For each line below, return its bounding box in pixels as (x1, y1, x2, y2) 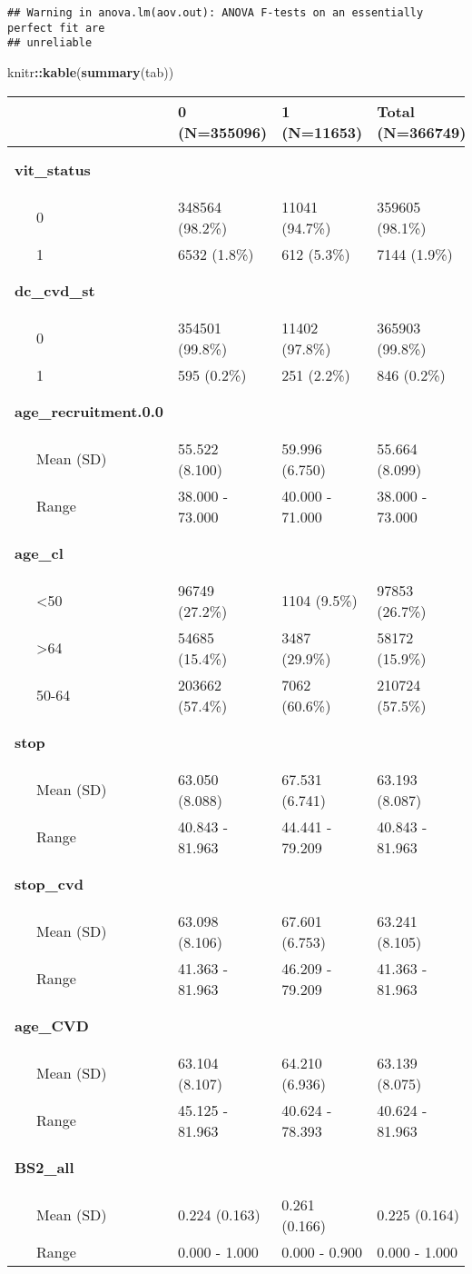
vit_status (15, 159, 91, 181)
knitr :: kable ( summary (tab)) (7, 62, 174, 81)
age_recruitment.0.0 (15, 401, 163, 423)
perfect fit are (7, 21, 105, 35)
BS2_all (15, 1157, 74, 1179)
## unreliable (7, 36, 93, 50)
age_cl (15, 542, 64, 564)
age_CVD (15, 1015, 89, 1037)
